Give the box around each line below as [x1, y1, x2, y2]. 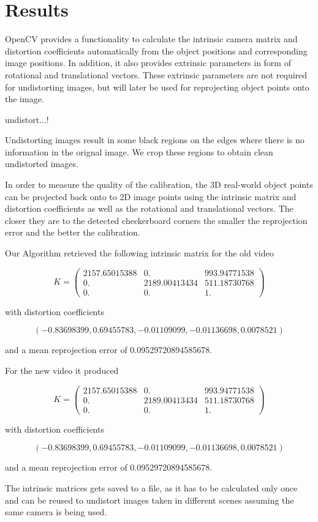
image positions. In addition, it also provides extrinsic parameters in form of [5, 56, 291, 69]
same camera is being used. [5, 505, 107, 518]
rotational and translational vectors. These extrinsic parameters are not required [5, 68, 308, 81]
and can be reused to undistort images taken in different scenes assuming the [5, 493, 294, 506]
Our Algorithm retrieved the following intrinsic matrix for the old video [5, 247, 274, 259]
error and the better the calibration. [5, 226, 140, 239]
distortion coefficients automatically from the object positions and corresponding [5, 44, 308, 57]
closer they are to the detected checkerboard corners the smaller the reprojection [5, 214, 308, 226]
